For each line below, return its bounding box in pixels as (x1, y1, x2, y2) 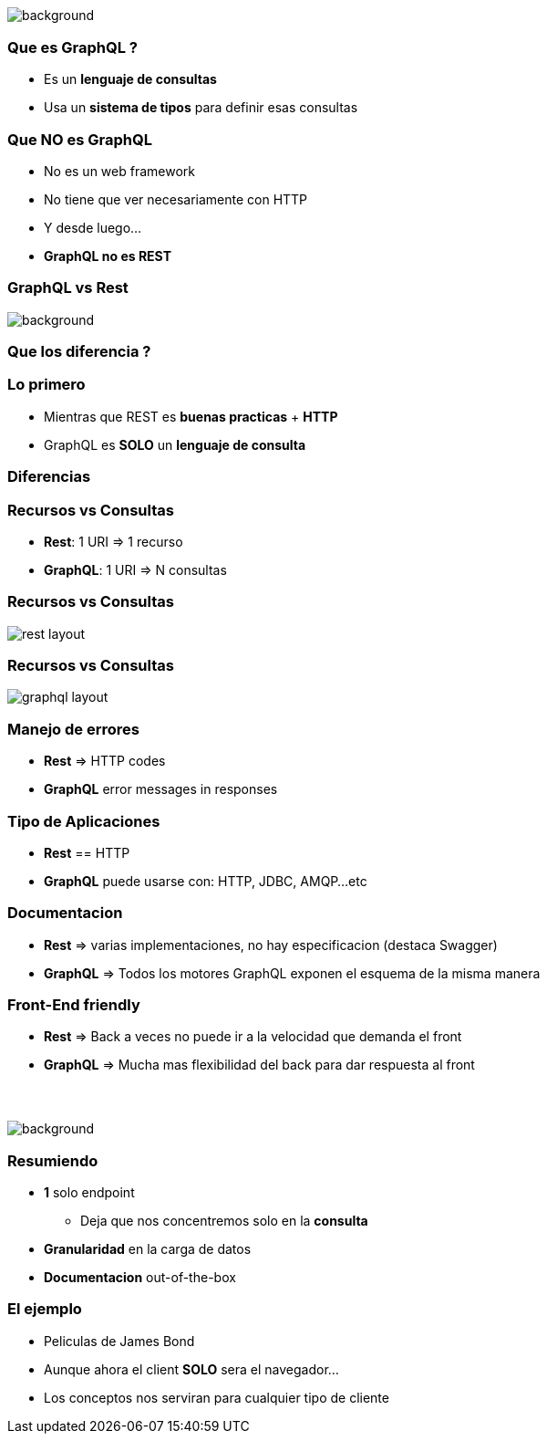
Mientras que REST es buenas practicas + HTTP (44, 408, 338, 424)
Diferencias (7, 467, 91, 486)
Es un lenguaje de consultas (44, 71, 217, 88)
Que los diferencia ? (7, 342, 151, 361)
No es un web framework (44, 162, 195, 179)
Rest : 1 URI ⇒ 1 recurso (44, 533, 183, 549)
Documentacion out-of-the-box (44, 1269, 236, 1285)
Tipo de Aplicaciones (7, 811, 160, 830)
